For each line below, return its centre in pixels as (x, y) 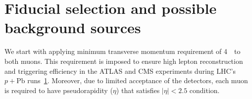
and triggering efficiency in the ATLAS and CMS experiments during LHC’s (120, 71)
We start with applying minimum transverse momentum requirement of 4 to (123, 51)
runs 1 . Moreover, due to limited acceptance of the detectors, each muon (138, 80)
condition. (204, 90)
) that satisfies (138, 90)
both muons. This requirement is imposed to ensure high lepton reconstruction (124, 61)
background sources (73, 27)
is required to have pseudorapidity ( (59, 90)
